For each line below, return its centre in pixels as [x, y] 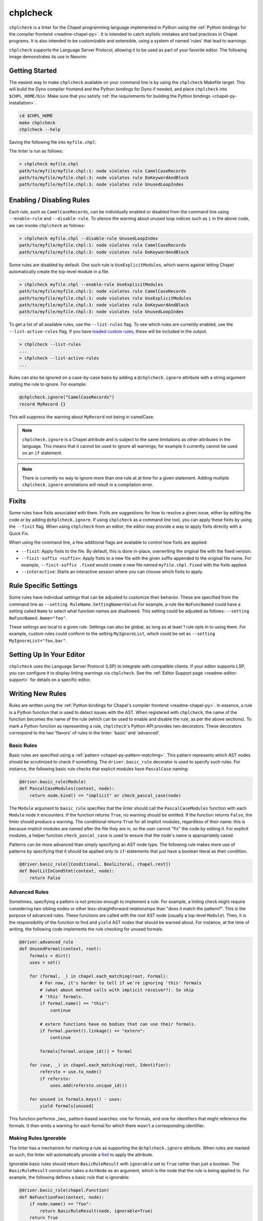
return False [45, 878]
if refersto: [55, 1079]
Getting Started [33, 71]
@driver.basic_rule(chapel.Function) [64, 1190]
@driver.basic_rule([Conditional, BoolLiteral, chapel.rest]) [95, 864]
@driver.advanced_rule [46, 942]
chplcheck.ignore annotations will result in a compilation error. [88, 485]
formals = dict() [50, 956]
